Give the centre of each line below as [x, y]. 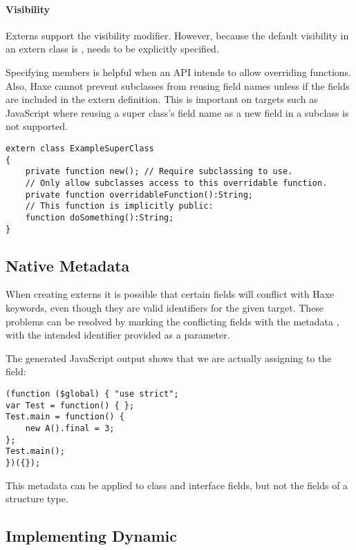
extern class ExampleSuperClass [80, 148]
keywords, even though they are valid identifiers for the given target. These [165, 307]
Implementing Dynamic [91, 536]
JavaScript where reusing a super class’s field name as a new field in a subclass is [177, 112]
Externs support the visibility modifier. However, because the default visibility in [177, 35]
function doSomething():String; [100, 217]
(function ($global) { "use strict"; [92, 393]
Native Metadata [68, 265]
